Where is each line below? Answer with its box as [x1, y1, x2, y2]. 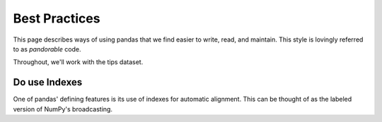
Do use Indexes [13, 76, 83, 88]
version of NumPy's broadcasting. [13, 104, 113, 113]
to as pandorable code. [13, 44, 81, 53]
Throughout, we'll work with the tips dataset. [13, 58, 144, 66]
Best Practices [13, 11, 100, 26]
